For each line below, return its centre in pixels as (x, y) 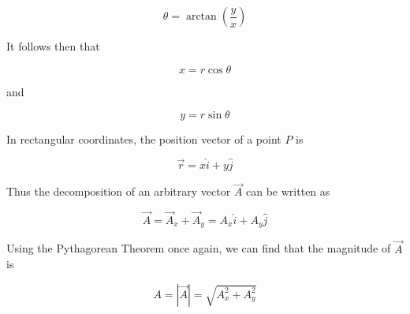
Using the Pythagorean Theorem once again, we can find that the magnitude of (199, 248)
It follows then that (53, 46)
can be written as (288, 191)
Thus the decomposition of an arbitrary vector (119, 191)
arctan (201, 17)
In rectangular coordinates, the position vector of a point (144, 139)
